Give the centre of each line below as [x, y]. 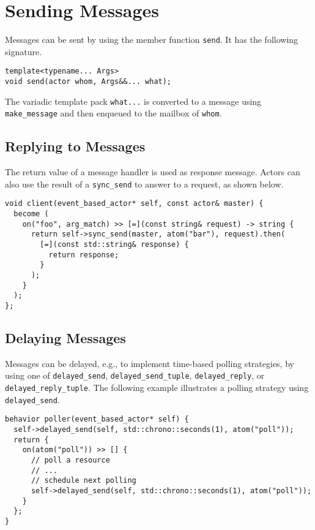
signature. [24, 51]
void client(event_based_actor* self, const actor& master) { [134, 204]
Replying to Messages [75, 146]
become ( [31, 214]
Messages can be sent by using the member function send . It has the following [152, 40]
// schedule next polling [83, 481]
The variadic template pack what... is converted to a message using [133, 101]
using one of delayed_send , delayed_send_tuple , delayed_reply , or [135, 375]
